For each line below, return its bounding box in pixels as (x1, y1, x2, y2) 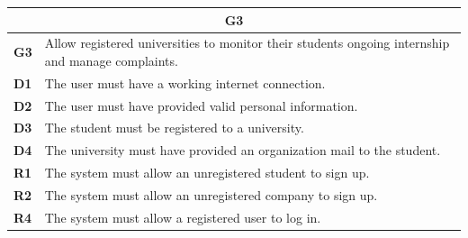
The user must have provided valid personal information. (44, 96, 358, 114)
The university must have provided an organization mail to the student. (44, 141, 441, 160)
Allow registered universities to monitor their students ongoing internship (44, 33, 450, 52)
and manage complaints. (44, 50, 178, 69)
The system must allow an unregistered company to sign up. (44, 186, 378, 204)
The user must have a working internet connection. (44, 73, 326, 92)
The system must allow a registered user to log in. (44, 207, 321, 226)
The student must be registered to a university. (44, 118, 304, 137)
